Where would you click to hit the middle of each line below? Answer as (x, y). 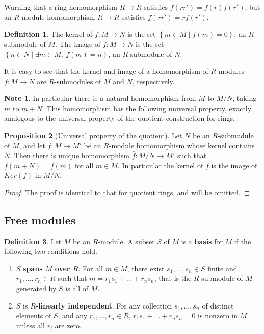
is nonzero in (218, 315)
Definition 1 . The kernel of (48, 34)
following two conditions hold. (51, 251)
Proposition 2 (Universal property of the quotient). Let (93, 135)
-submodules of (78, 81)
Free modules (40, 220)
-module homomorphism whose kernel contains (182, 145)
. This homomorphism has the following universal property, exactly (147, 108)
